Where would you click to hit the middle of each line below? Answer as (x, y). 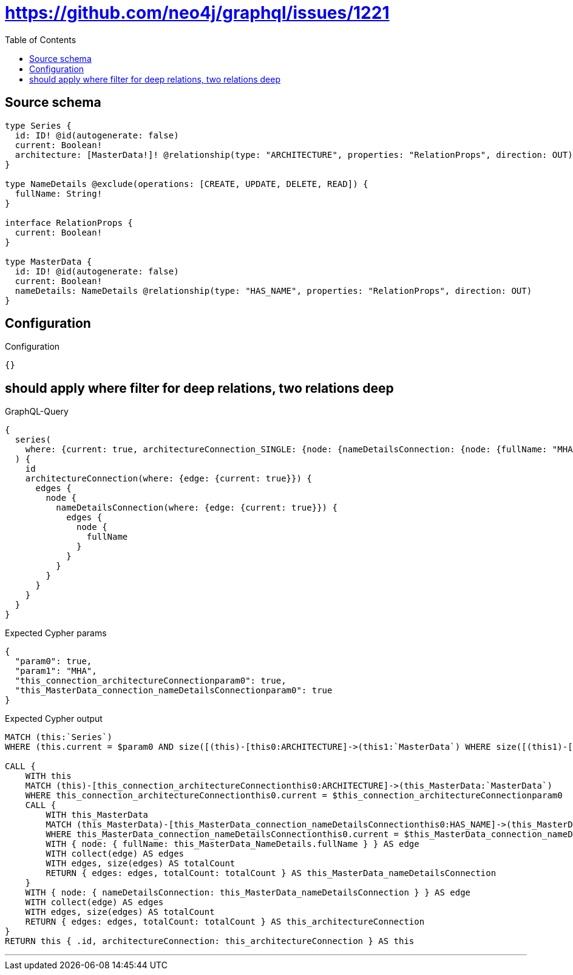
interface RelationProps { (69, 223)
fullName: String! (59, 193)
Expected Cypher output (54, 719)
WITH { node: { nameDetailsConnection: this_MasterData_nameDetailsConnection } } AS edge (248, 893)
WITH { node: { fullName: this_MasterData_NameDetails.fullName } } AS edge (232, 844)
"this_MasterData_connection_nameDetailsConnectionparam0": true (174, 691)
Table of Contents (41, 39)
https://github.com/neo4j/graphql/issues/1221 (197, 13)
